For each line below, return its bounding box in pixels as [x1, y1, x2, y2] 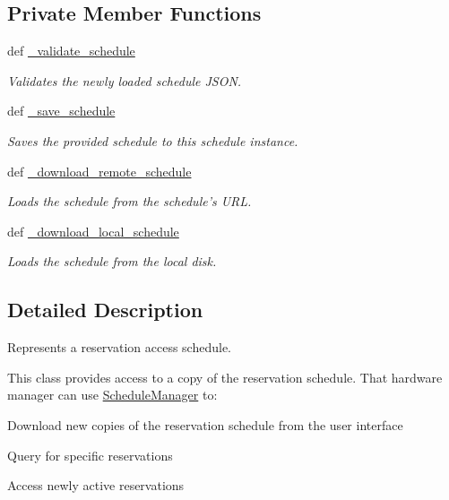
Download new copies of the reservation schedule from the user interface [7, 415, 403, 434]
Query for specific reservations [7, 445, 173, 464]
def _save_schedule [7, 101, 116, 120]
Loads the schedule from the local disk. [7, 252, 217, 271]
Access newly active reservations [7, 476, 185, 495]
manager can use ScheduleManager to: [7, 385, 218, 404]
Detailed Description [7, 296, 203, 323]
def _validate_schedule [7, 41, 135, 60]
